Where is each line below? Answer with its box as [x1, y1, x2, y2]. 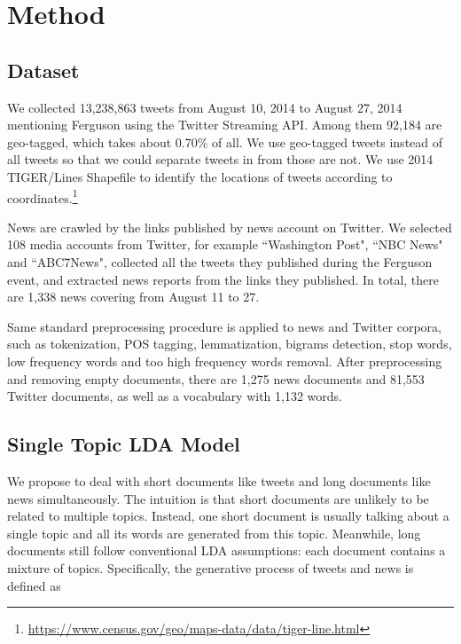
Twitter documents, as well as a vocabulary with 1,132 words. [7, 387, 343, 405]
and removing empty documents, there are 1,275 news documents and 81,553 [7, 369, 425, 388]
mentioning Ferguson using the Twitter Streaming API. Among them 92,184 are [7, 115, 442, 134]
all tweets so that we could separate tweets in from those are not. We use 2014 [7, 150, 434, 169]
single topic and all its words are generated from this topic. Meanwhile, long [7, 523, 421, 542]
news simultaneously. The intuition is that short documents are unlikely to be [7, 489, 429, 507]
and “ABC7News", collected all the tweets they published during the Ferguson [7, 252, 433, 271]
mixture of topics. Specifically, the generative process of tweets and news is [7, 558, 414, 577]
